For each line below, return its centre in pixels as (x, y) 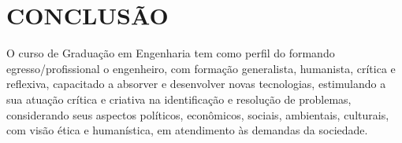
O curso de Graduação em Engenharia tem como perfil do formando (171, 53)
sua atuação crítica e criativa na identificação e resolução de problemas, (179, 99)
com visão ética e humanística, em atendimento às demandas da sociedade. (187, 130)
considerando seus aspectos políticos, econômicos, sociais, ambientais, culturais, (198, 114)
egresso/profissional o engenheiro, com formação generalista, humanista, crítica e (201, 68)
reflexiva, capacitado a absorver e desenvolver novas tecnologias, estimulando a (196, 84)
